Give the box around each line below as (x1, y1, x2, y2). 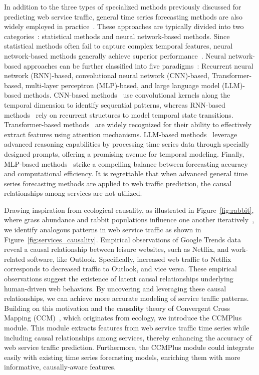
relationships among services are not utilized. (4, 188, 142, 198)
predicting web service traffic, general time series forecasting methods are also (4, 11, 242, 22)
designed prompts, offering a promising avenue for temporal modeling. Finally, (4, 148, 244, 159)
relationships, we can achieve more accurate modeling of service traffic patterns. (4, 293, 249, 303)
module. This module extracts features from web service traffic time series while (4, 322, 249, 332)
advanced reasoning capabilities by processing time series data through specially (4, 139, 249, 149)
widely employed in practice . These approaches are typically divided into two (4, 21, 244, 32)
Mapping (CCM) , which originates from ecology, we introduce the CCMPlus (4, 312, 242, 323)
